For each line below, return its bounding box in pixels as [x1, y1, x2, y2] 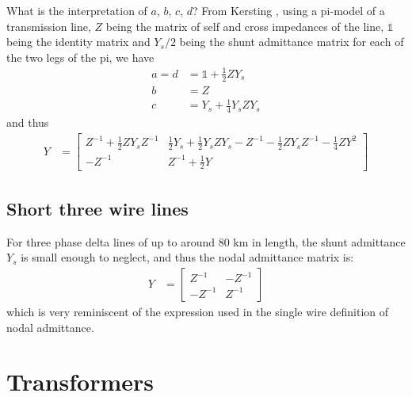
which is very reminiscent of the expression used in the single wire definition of [6, 303, 389, 319]
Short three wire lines [6, 196, 189, 220]
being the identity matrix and [6, 33, 151, 50]
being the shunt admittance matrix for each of [179, 33, 404, 50]
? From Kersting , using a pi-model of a [193, 2, 385, 18]
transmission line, [6, 17, 91, 34]
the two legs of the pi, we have [6, 48, 154, 65]
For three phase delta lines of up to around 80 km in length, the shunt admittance [6, 233, 406, 250]
